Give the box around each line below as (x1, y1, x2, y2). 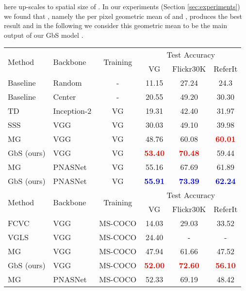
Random (53, 77, 82, 89)
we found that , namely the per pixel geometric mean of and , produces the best (4, 11, 243, 21)
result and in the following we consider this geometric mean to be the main (4, 20, 227, 31)
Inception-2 (53, 105, 92, 117)
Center (53, 91, 76, 103)
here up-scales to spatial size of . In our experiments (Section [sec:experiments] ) (4, 1, 240, 11)
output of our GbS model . (4, 30, 83, 40)
